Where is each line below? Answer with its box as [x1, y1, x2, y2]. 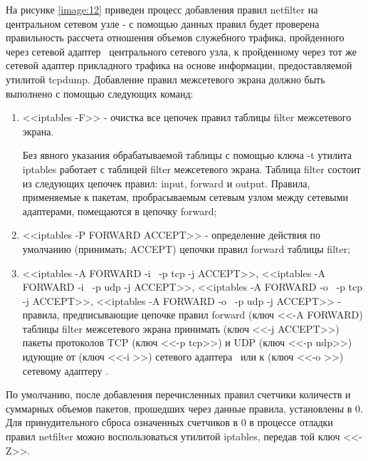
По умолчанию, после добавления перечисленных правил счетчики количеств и [6, 387, 351, 402]
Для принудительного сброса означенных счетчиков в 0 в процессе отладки [6, 415, 333, 430]
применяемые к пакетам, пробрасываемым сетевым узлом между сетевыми [22, 190, 349, 204]
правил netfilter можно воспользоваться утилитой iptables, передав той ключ [6, 429, 340, 444]
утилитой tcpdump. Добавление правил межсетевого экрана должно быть [6, 71, 325, 86]
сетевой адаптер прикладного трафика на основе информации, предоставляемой [6, 58, 352, 73]
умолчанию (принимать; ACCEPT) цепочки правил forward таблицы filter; [22, 241, 351, 256]
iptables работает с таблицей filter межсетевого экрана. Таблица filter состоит [22, 161, 361, 176]
